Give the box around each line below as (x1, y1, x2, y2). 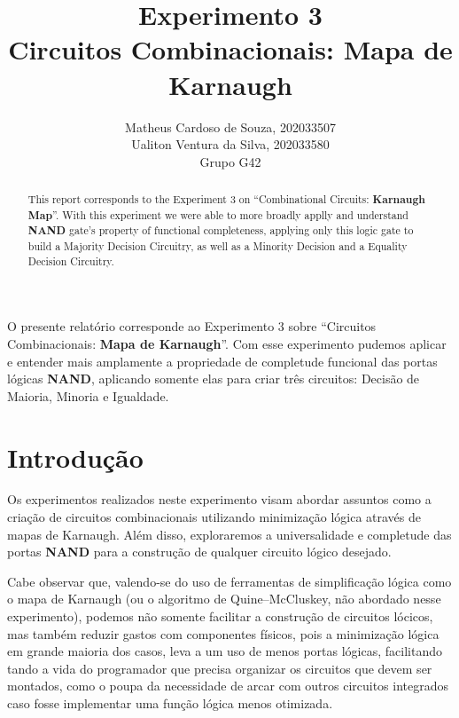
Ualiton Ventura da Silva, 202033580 (131, 135, 330, 154)
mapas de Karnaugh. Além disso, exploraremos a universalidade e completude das (7, 525, 452, 543)
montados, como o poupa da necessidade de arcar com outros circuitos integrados (7, 676, 449, 695)
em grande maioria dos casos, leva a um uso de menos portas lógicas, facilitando (7, 642, 442, 660)
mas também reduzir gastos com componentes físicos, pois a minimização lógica (7, 624, 440, 643)
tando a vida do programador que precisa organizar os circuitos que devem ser (7, 659, 432, 677)
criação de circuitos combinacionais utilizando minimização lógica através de (7, 508, 421, 526)
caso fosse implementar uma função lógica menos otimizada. (7, 693, 333, 712)
